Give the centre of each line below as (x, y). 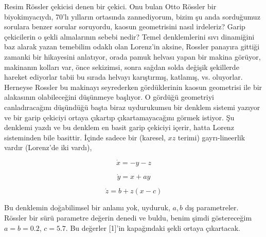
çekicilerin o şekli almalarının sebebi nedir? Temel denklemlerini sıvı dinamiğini (129, 36)
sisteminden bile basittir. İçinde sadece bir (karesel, (85, 137)
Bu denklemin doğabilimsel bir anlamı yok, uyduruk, (87, 207)
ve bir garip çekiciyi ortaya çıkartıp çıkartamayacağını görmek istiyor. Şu (119, 117)
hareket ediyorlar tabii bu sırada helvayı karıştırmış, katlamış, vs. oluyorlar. (123, 77)
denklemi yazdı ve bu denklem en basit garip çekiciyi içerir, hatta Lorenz (119, 127)
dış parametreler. (212, 207)
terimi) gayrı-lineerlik (211, 137)
